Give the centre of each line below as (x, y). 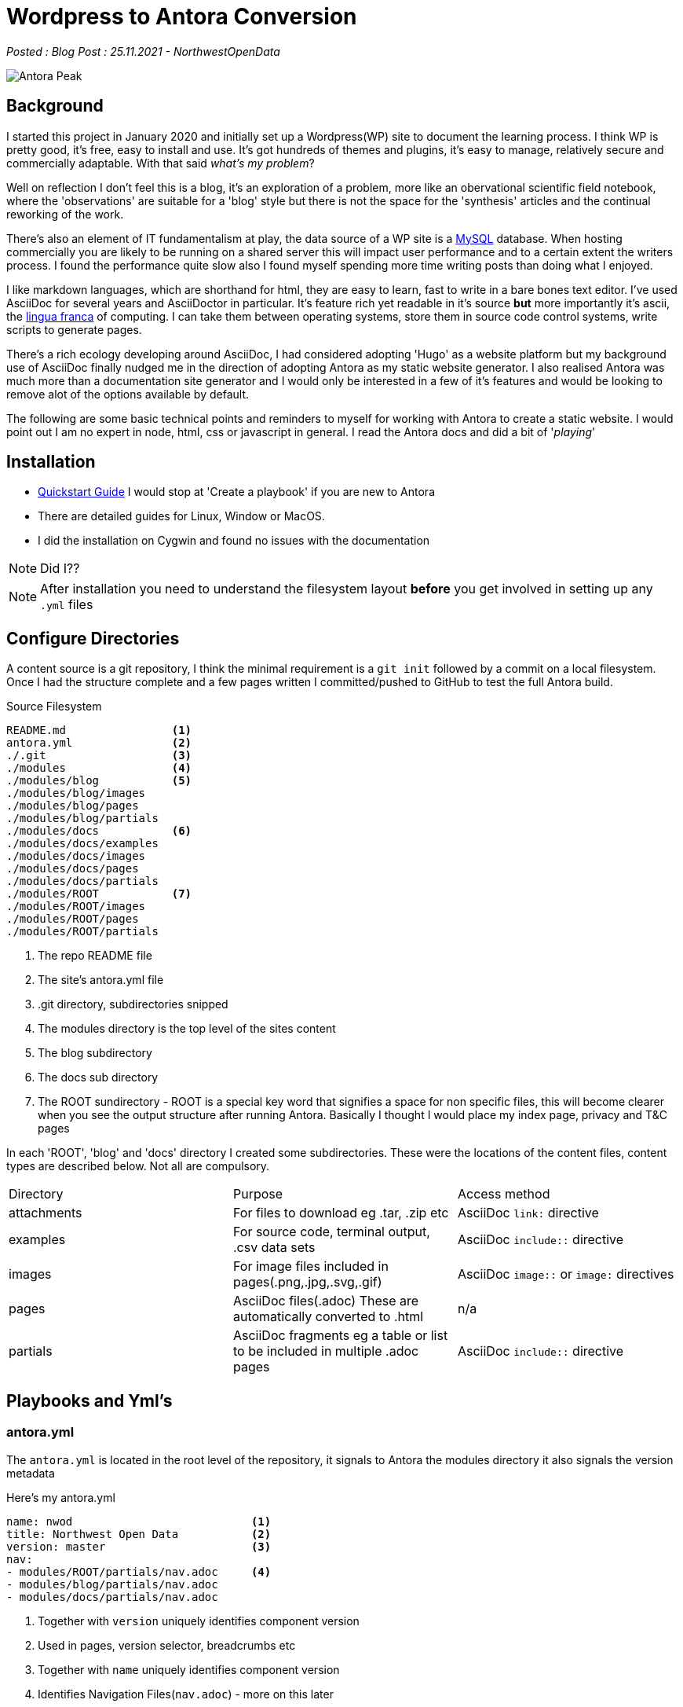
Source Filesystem (54, 707)
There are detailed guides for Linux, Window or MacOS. (181, 516)
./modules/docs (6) (99, 831)
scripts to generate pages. (74, 329)
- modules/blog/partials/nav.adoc (112, 1584)
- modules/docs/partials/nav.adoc (112, 1597)
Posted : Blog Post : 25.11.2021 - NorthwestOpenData (143, 51)
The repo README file (95, 956)
